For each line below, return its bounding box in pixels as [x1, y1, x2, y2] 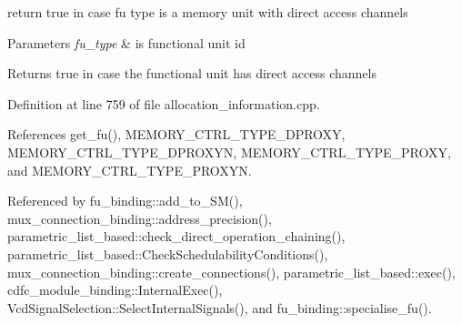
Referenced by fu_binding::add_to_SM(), [7, 191, 243, 210]
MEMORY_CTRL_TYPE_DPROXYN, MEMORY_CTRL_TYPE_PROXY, [7, 142, 451, 161]
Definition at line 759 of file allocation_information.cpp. [7, 94, 320, 113]
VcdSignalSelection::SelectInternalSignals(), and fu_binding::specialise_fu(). [7, 298, 432, 317]
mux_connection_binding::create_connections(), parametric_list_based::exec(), [7, 262, 456, 281]
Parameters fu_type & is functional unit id [7, 33, 246, 52]
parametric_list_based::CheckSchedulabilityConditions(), [7, 244, 328, 263]
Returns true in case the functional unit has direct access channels [7, 64, 377, 83]
